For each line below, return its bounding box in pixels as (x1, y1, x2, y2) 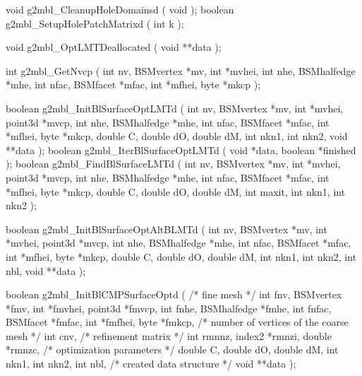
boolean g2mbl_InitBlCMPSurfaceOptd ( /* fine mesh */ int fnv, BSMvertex (6, 287, 342, 302)
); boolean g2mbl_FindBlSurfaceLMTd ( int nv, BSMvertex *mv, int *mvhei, (6, 156, 341, 171)
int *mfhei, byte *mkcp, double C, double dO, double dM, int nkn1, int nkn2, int (6, 249, 357, 264)
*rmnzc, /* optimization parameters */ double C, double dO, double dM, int (6, 342, 339, 357)
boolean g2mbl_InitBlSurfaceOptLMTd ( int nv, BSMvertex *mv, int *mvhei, (6, 100, 344, 115)
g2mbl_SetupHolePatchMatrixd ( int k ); (6, 16, 184, 30)
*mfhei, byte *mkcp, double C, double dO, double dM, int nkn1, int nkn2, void (6, 129, 348, 143)
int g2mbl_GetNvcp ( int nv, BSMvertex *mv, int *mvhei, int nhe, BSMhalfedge (6, 63, 356, 78)
